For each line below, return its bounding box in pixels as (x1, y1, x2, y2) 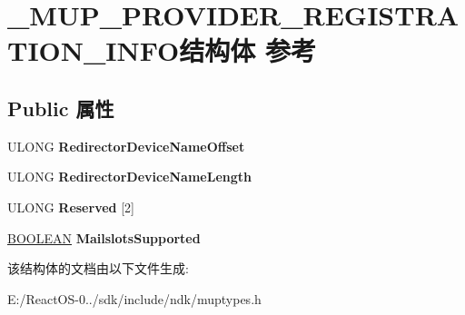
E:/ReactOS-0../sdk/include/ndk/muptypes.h (7, 289, 262, 308)
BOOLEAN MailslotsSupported (7, 228, 201, 247)
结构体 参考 (179, 32, 317, 69)
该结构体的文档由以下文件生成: (7, 259, 189, 278)
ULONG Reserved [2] (7, 197, 134, 216)
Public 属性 (7, 94, 114, 122)
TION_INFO (7, 32, 180, 69)
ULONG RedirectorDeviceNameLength (7, 167, 252, 186)
